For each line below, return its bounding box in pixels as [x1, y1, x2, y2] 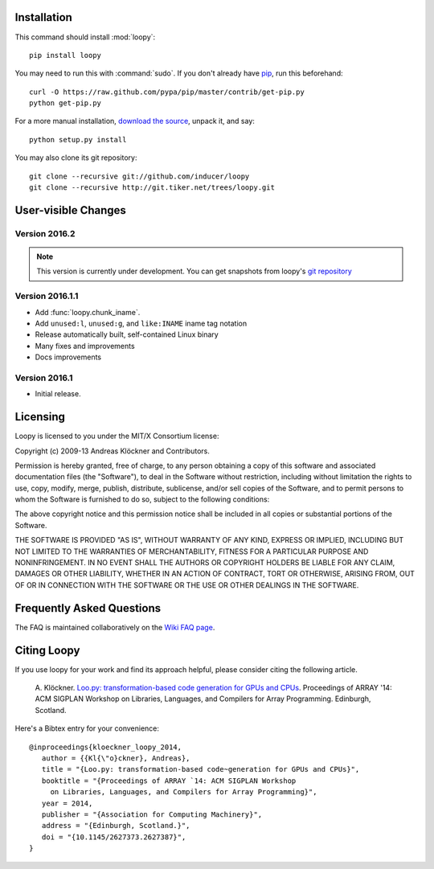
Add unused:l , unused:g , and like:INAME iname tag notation [35, 318, 248, 328]
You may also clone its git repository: [14, 153, 137, 162]
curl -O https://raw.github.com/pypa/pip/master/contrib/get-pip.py [29, 87, 305, 96]
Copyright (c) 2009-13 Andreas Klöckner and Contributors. [14, 446, 211, 456]
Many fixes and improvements [35, 341, 136, 350]
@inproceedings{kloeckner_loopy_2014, [29, 742, 182, 752]
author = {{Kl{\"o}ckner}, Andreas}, [41, 753, 190, 763]
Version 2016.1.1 [14, 290, 79, 301]
